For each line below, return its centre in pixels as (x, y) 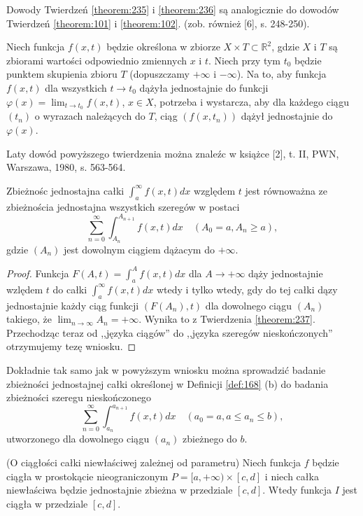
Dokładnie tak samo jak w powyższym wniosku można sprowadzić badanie (166, 369)
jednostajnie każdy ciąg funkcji (73, 305)
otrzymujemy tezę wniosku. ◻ (71, 346)
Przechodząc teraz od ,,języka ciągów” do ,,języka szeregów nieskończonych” (170, 332)
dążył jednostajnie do (287, 116)
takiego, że (29, 319)
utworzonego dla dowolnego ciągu (78, 439)
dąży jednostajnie (286, 273)
